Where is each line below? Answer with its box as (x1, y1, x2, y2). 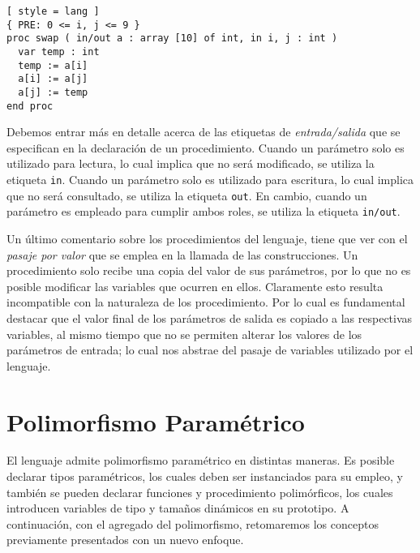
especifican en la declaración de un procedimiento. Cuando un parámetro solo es (6, 139, 405, 156)
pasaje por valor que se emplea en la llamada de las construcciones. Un (6, 246, 358, 263)
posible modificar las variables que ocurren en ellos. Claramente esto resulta (6, 277, 384, 294)
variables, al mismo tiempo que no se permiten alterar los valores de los (6, 325, 362, 342)
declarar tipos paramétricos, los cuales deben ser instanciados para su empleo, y (6, 468, 403, 485)
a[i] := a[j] (18, 73, 88, 85)
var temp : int (18, 45, 100, 58)
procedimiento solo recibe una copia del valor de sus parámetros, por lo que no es (6, 262, 411, 279)
